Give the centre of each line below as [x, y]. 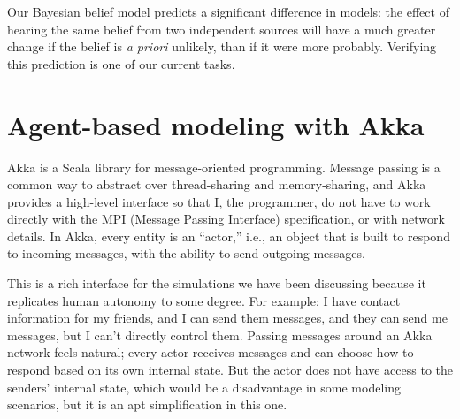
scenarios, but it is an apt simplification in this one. [147, 404]
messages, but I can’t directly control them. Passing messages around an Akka [220, 335]
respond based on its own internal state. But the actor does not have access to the [230, 370]
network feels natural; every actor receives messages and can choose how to [211, 352]
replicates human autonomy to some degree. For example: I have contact [204, 300]
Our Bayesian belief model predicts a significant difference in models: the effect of [228, 11]
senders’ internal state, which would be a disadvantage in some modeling [204, 387]
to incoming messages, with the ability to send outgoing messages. [186, 253]
